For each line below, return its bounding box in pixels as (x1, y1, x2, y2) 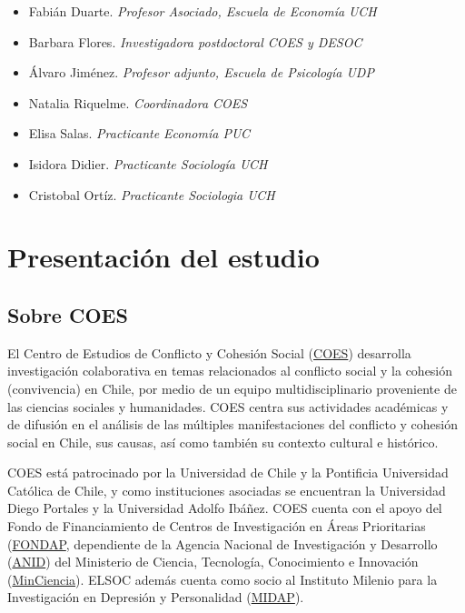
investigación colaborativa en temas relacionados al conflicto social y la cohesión (7, 361, 453, 380)
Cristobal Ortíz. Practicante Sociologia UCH (28, 185, 275, 204)
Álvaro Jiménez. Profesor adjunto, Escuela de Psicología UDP (28, 63, 374, 82)
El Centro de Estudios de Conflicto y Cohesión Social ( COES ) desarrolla (7, 343, 411, 362)
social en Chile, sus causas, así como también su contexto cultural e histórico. (7, 432, 439, 451)
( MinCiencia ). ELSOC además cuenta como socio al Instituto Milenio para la (7, 569, 438, 588)
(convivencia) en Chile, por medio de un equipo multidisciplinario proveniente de (7, 378, 457, 397)
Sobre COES (7, 300, 128, 328)
